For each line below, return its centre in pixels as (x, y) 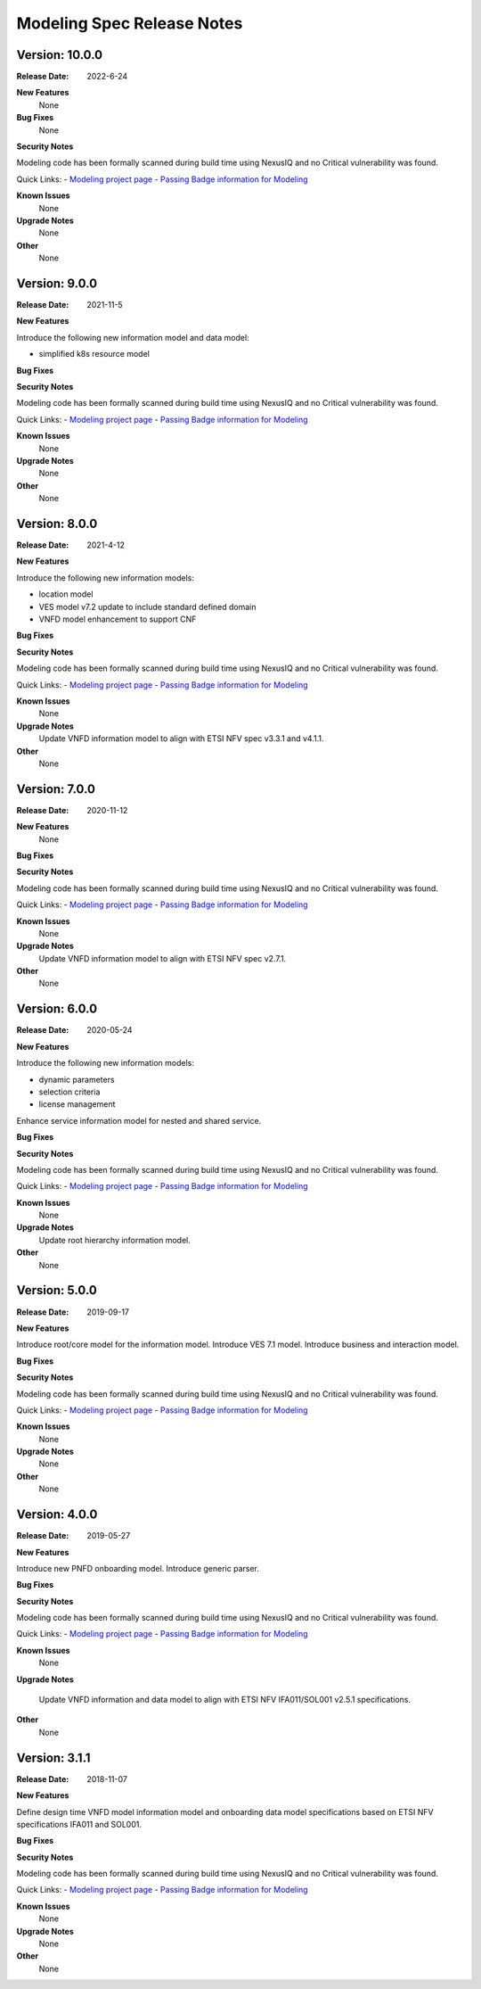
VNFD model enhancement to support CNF (118, 619)
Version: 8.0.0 (57, 523)
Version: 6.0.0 (57, 1009)
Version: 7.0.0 (56, 789)
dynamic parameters (77, 1079)
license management (77, 1104)
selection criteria (69, 1092)
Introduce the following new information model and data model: (133, 337)
